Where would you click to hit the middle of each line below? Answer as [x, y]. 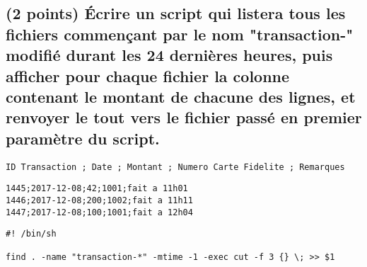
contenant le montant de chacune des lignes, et [181, 96]
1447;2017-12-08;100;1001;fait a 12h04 [99, 212]
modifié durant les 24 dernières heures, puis [169, 55]
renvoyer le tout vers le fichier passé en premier [184, 117]
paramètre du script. [83, 138]
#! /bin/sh [31, 234]
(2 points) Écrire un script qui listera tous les [176, 13]
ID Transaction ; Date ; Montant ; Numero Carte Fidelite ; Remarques [175, 167]
